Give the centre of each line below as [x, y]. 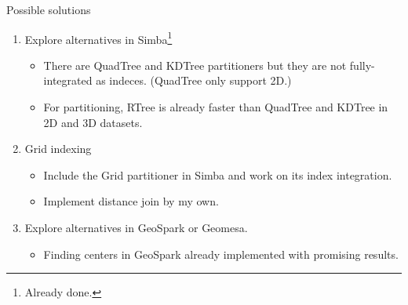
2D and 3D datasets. [93, 122]
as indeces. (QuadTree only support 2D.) [194, 80]
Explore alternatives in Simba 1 [98, 38]
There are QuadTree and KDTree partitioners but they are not [195, 65]
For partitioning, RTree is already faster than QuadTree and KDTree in [216, 107]
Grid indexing [58, 149]
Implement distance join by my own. [131, 201]
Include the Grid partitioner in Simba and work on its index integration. [218, 174]
